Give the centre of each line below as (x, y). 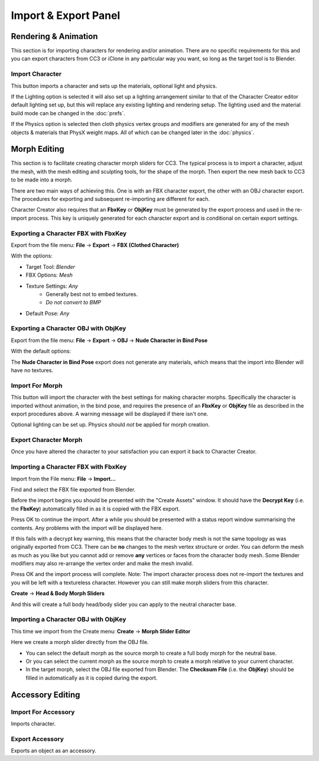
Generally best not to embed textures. (92, 294)
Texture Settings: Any (52, 286)
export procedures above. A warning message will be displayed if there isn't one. (110, 414)
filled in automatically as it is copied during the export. (92, 678)
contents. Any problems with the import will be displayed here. (87, 528)
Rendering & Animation (54, 36)
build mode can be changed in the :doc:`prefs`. (68, 113)
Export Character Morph (47, 440)
